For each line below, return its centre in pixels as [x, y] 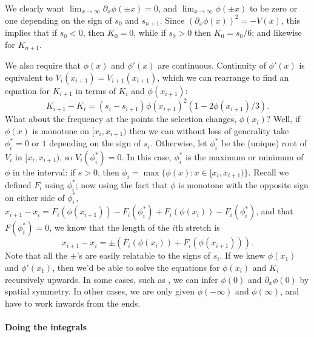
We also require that [43, 65]
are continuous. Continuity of [212, 65]
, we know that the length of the [109, 227]
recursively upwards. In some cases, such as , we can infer [112, 279]
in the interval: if [44, 172]
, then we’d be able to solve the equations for [136, 267]
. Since [172, 20]
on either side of [35, 197]
